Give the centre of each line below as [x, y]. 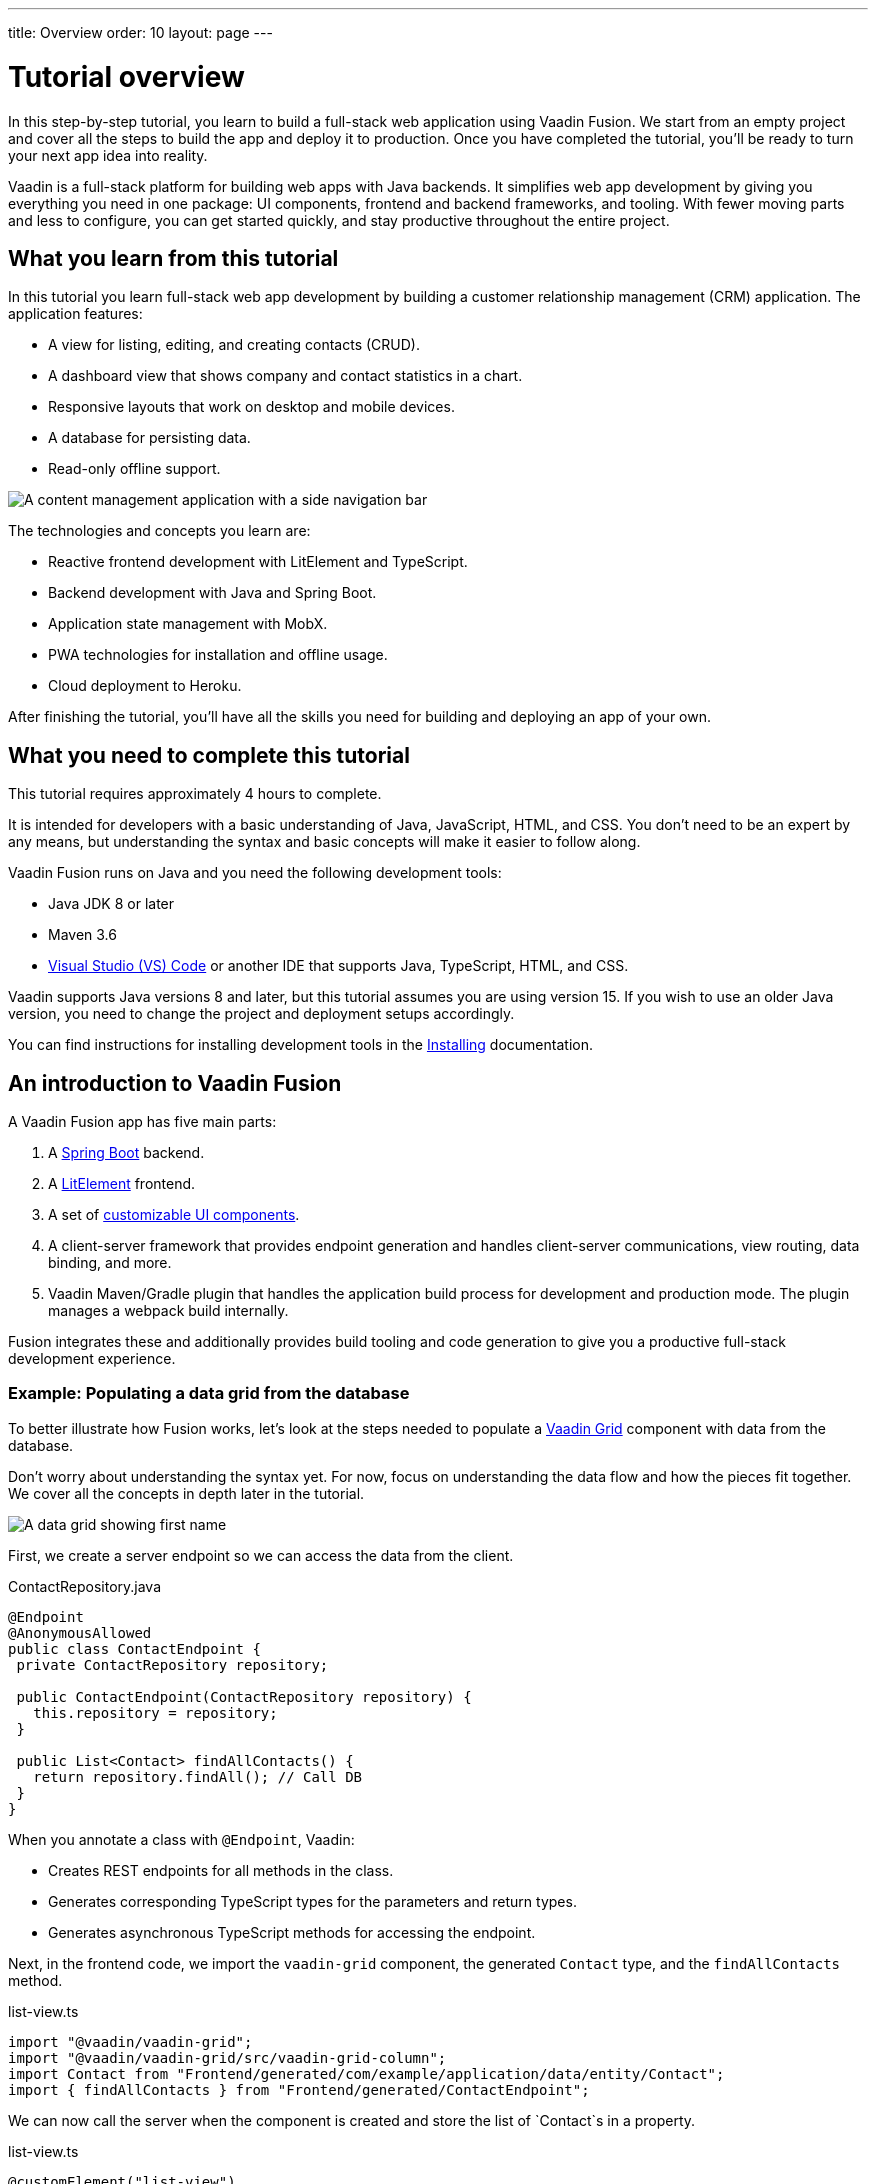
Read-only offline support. [134, 469]
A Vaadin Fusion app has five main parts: [142, 1122]
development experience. [92, 1359]
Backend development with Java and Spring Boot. [212, 593]
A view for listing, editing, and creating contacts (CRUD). [234, 345]
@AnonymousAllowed [80, 1632]
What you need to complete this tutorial [209, 755]
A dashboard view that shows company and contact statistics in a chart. [285, 376]
